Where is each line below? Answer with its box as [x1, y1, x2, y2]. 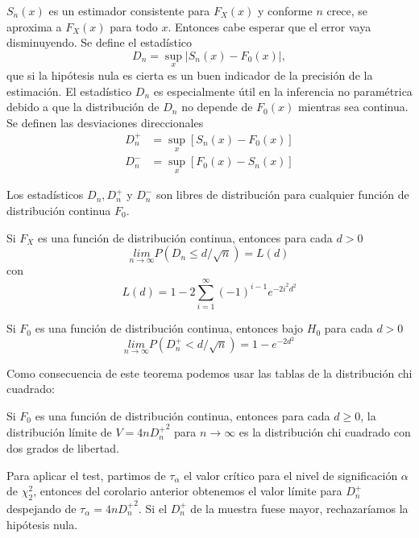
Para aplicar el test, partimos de [6, 466, 166, 483]
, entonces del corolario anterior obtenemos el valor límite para [33, 482, 342, 499]
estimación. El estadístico [6, 82, 132, 99]
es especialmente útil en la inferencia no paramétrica [153, 82, 413, 99]
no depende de [181, 98, 253, 115]
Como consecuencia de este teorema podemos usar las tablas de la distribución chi [6, 364, 413, 381]
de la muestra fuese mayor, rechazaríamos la [190, 499, 409, 516]
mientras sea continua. [297, 98, 409, 115]
